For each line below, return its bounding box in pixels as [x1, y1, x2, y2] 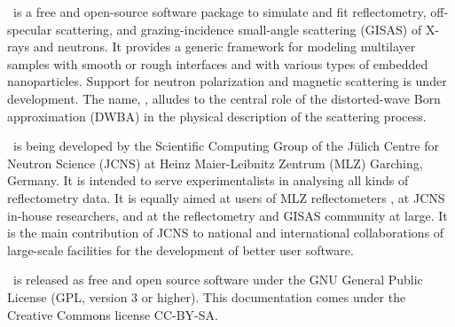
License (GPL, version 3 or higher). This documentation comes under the [7, 287, 406, 306]
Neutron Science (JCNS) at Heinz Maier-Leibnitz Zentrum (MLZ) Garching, [7, 153, 423, 172]
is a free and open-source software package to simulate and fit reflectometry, [12, 3, 427, 20]
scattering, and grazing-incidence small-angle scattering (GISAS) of [55, 19, 422, 38]
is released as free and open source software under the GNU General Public [12, 270, 423, 289]
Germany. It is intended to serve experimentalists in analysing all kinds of [7, 171, 409, 190]
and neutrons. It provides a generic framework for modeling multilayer [33, 37, 416, 56]
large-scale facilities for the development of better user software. [7, 240, 354, 259]
